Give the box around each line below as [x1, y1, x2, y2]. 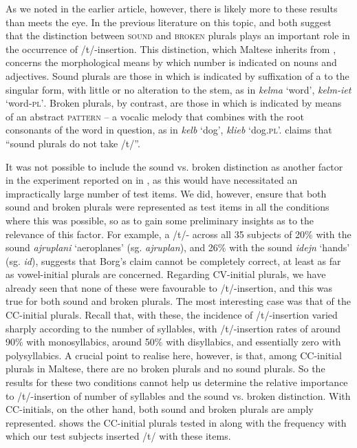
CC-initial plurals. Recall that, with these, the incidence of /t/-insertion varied [6, 308, 338, 322]
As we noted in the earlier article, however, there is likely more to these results [6, 1, 338, 15]
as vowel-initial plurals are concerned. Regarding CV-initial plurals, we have [6, 267, 326, 281]
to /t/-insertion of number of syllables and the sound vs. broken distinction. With [6, 388, 351, 403]
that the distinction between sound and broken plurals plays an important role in [6, 28, 350, 43]
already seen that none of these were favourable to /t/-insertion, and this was [6, 280, 332, 295]
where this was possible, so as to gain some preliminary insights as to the [6, 213, 314, 227]
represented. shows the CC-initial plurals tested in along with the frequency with [6, 415, 347, 429]
